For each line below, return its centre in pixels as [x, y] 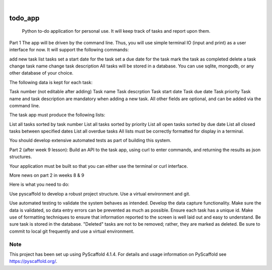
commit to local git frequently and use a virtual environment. [72, 231]
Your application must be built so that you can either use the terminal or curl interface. [99, 166]
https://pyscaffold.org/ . [33, 261]
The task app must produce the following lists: [57, 115]
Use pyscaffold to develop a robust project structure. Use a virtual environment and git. [100, 193]
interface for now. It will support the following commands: [69, 50]
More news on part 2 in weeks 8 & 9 [47, 175]
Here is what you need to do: [39, 184]
